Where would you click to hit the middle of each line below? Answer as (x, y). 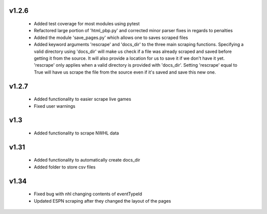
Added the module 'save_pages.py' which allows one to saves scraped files (111, 38)
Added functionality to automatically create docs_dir (87, 160)
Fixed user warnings (55, 106)
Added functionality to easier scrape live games (83, 99)
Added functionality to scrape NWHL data (76, 133)
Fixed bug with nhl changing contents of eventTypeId (88, 194)
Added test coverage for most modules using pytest (87, 24)
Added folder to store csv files (65, 167)
